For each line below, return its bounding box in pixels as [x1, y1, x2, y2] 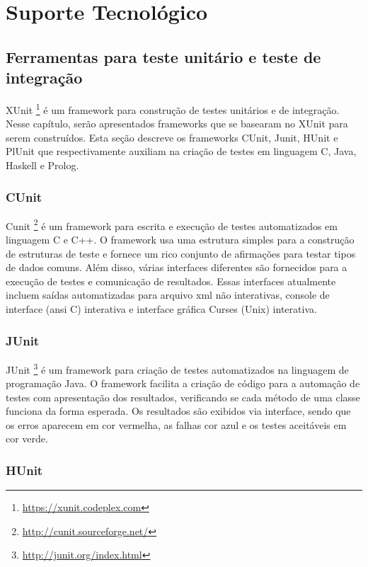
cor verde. [6, 431, 48, 446]
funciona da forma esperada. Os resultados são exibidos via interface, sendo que [6, 403, 351, 418]
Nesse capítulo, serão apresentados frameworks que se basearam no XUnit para [6, 116, 348, 131]
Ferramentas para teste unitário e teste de [6, 45, 321, 67]
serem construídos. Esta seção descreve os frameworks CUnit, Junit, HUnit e [6, 130, 338, 144]
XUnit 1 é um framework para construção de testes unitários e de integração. [6, 100, 340, 117]
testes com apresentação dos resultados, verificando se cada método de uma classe [6, 389, 360, 404]
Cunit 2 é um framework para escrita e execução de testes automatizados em [6, 216, 338, 233]
